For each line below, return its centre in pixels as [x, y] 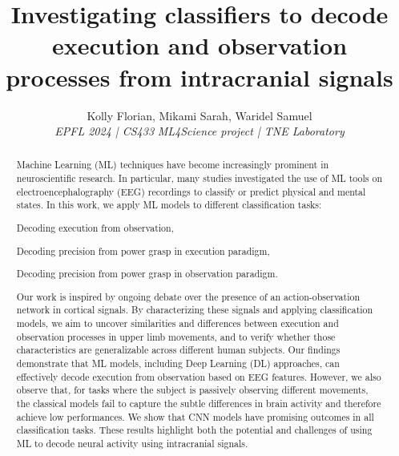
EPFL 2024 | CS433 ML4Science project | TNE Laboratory [199, 131]
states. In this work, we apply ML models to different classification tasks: [169, 205]
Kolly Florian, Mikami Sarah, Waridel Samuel [199, 115]
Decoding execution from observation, [95, 228]
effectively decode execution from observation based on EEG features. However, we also [199, 376]
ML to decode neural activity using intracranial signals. [132, 443]
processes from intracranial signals [199, 77]
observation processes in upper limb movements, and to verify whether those [176, 336]
